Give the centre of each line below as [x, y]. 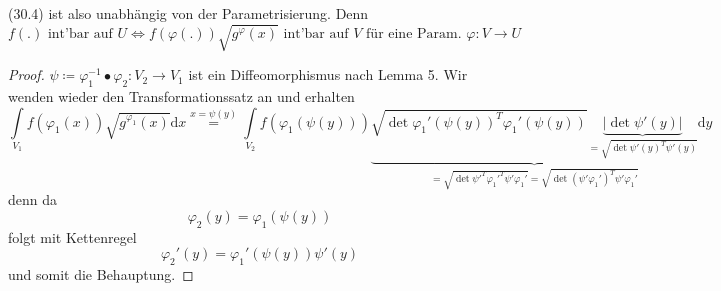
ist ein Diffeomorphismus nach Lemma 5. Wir [328, 74]
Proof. [26, 74]
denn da [33, 199]
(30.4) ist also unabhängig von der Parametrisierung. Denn [188, 13]
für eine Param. [414, 33]
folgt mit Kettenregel [72, 236]
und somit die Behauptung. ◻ [101, 273]
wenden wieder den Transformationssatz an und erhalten [181, 95]
